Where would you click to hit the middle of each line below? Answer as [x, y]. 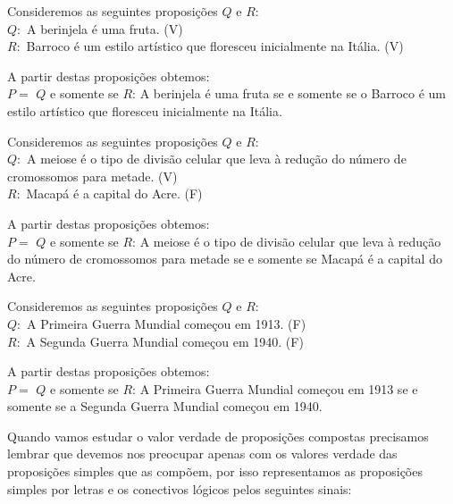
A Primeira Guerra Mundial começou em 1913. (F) [166, 323]
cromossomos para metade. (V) [92, 176]
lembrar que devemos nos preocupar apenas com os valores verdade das [202, 454]
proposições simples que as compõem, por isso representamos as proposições [215, 471]
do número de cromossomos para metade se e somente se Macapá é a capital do [225, 259]
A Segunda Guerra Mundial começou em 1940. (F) [165, 341]
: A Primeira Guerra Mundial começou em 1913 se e [275, 388]
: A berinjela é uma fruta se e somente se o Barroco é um [289, 93]
